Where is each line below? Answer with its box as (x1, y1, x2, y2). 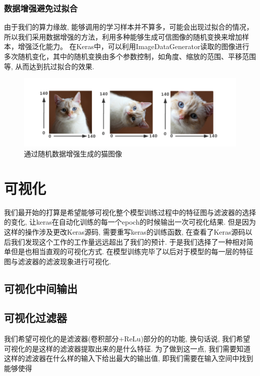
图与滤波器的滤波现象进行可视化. (4, 256, 111, 266)
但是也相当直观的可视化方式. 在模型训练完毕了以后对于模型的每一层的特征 (10, 246, 253, 257)
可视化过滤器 (4, 310, 67, 325)
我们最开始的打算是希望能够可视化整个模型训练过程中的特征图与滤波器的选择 (4, 207, 256, 217)
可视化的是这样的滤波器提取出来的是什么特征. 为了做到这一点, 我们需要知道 (4, 343, 251, 353)
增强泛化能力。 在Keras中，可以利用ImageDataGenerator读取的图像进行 (17, 41, 249, 52)
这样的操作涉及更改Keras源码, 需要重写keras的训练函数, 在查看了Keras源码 (4, 226, 245, 237)
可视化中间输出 (4, 280, 77, 296)
